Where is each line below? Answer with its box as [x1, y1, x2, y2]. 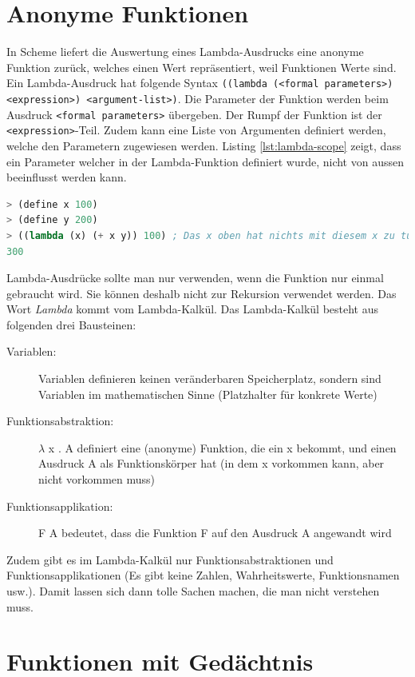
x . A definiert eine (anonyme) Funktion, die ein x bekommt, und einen [48, 439, 397, 456]
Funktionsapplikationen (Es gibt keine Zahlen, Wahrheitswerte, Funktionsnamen [6, 567, 400, 583]
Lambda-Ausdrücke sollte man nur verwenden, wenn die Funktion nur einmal [6, 269, 384, 286]
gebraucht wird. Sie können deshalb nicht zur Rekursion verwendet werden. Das [6, 285, 397, 301]
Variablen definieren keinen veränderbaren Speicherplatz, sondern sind [38, 370, 381, 387]
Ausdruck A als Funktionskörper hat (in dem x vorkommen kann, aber [38, 455, 385, 472]
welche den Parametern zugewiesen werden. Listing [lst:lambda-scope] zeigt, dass [6, 137, 401, 153]
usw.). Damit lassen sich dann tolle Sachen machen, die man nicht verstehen [6, 583, 380, 599]
